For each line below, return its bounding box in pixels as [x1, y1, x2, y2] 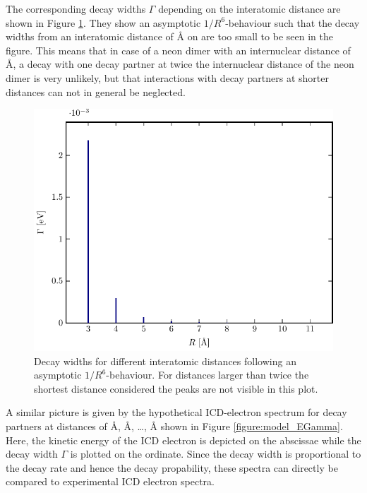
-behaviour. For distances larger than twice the [106, 367, 309, 382]
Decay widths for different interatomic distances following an [34, 353, 296, 368]
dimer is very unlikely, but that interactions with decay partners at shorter [6, 70, 329, 85]
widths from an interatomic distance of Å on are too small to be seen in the [6, 29, 333, 44]
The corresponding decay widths [6, 1, 146, 16]
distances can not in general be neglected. [6, 84, 186, 99]
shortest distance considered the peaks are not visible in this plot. [34, 381, 318, 396]
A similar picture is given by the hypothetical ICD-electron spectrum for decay [6, 405, 347, 420]
